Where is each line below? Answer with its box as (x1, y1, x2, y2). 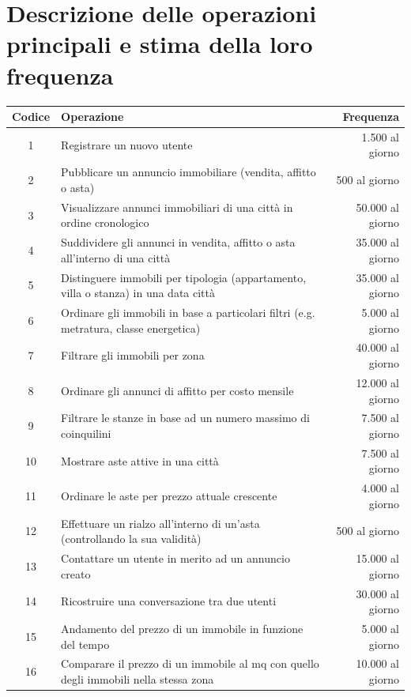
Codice (12, 108, 51, 124)
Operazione (61, 108, 124, 124)
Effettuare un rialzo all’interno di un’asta (61, 514, 260, 531)
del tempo (61, 635, 110, 652)
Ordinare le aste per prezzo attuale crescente (61, 488, 277, 504)
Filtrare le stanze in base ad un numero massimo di (61, 409, 310, 426)
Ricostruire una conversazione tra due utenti (61, 593, 277, 609)
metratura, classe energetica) (61, 319, 201, 336)
